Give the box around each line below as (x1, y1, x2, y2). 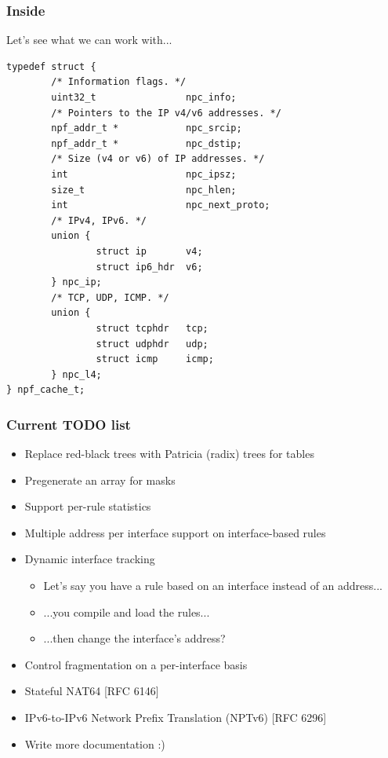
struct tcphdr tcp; (96, 322, 209, 334)
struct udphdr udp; (96, 338, 209, 350)
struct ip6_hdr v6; (96, 261, 203, 273)
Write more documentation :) (24, 735, 165, 752)
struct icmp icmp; (96, 353, 214, 365)
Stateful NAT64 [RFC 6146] (24, 683, 159, 699)
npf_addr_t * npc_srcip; (51, 123, 242, 134)
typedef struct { (6, 60, 96, 72)
